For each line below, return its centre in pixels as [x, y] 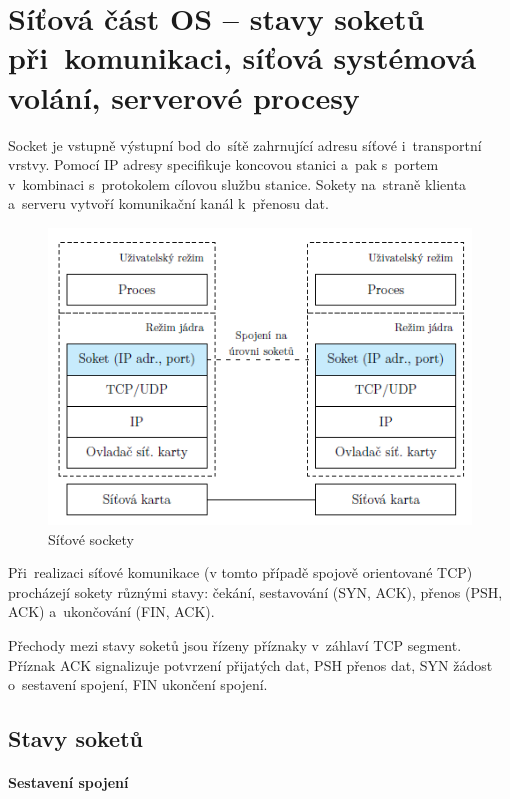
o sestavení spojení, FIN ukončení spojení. [138, 684]
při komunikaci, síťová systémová [242, 57]
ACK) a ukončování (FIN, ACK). [111, 611]
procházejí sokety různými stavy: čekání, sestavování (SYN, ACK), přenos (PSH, [255, 591]
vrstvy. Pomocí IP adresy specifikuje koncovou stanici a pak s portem [223, 164]
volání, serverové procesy [184, 96]
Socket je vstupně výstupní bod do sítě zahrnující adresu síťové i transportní [245, 144]
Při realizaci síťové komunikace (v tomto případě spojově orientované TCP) [240, 572]
